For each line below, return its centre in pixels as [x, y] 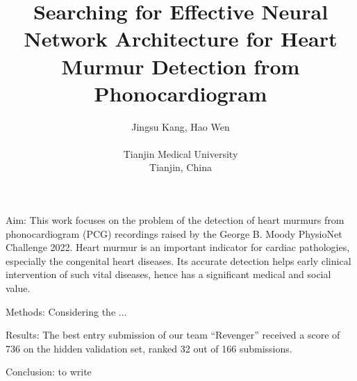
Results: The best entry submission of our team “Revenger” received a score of [173, 335]
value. [18, 288]
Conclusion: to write [49, 372]
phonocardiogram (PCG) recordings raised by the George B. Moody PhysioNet [174, 233]
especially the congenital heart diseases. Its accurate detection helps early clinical [178, 260]
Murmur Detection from [181, 66]
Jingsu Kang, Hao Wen [181, 126]
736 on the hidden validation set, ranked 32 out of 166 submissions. [149, 348]
